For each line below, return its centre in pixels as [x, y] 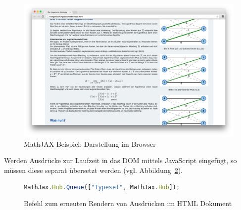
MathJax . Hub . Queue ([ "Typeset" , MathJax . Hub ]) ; [102, 187]
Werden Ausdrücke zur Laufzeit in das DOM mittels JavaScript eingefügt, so [120, 160]
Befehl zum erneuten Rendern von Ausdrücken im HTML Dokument [128, 203]
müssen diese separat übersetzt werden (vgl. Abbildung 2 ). [94, 170]
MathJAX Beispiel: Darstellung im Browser [90, 144]
